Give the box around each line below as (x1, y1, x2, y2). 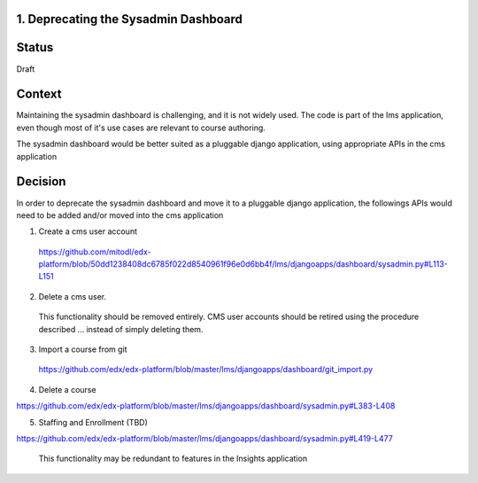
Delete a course (38, 384, 96, 394)
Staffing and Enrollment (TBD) (38, 417, 148, 427)
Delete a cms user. (38, 291, 107, 301)
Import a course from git (38, 344, 127, 354)
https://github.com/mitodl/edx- (38, 246, 151, 257)
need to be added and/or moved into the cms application (16, 209, 224, 221)
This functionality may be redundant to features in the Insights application (38, 453, 308, 464)
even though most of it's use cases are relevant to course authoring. (16, 122, 266, 133)
